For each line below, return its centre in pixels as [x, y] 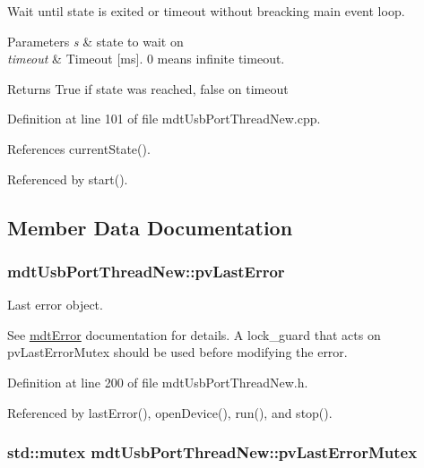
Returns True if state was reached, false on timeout [148, 88]
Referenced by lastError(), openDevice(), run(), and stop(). [170, 412]
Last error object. [55, 305]
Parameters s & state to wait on [95, 41]
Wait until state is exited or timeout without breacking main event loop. [206, 11]
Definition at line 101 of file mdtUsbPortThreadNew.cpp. [164, 119]
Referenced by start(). [68, 179]
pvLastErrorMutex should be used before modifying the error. [177, 352]
